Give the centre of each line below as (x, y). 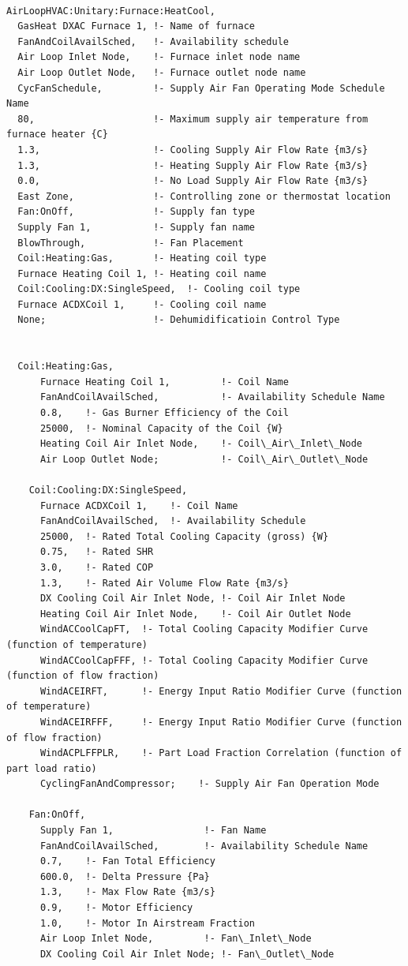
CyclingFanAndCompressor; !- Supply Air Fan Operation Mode (210, 784)
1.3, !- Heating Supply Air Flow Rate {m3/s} (193, 165)
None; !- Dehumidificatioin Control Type (179, 320)
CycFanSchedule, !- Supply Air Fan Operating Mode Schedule (201, 88)
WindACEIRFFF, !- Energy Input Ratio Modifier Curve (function (221, 722)
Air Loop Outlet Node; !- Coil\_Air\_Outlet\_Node (204, 459)
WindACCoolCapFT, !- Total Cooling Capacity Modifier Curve (204, 629)
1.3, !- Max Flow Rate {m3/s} (127, 892)
